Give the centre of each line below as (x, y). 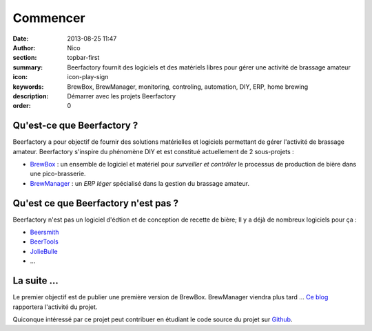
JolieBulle (44, 251)
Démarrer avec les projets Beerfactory (121, 96)
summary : (28, 67)
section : (25, 58)
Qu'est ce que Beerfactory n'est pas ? (96, 203)
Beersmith (44, 232)
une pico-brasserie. (58, 174)
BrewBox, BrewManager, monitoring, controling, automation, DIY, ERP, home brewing (188, 87)
